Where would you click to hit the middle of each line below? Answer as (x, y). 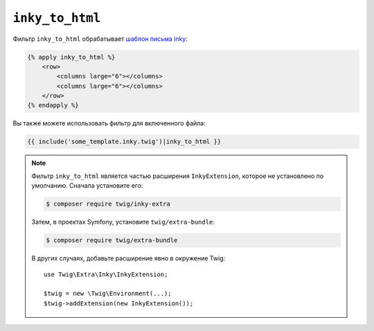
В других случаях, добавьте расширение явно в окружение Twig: (128, 258)
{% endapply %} (53, 105)
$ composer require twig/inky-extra (108, 204)
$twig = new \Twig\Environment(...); (108, 294)
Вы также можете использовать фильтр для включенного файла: (109, 123)
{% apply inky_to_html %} (71, 57)
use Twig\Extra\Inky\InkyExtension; (106, 274)
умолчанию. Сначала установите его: (87, 186)
